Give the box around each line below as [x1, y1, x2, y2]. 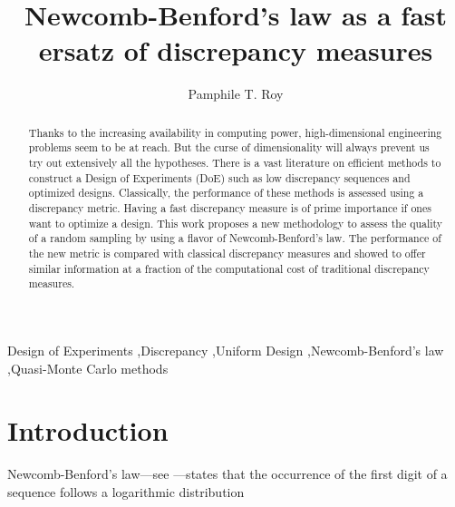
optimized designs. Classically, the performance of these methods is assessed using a [28, 185, 424, 200]
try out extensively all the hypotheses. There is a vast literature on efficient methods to [28, 155, 441, 171]
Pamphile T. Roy [188, 84, 284, 103]
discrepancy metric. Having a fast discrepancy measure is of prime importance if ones [28, 200, 431, 215]
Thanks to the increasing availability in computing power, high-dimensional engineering [28, 124, 442, 140]
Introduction [7, 412, 169, 449]
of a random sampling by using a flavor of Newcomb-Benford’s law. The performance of [28, 230, 441, 246]
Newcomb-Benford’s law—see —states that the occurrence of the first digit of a [7, 464, 448, 483]
